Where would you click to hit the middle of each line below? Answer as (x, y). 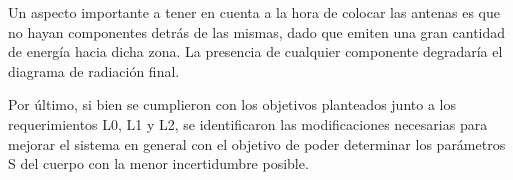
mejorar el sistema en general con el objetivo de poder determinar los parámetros (257, 143)
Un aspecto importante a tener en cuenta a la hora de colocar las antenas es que (254, 12)
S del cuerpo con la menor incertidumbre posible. (158, 163)
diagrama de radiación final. (94, 70)
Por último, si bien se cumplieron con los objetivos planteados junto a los (232, 104)
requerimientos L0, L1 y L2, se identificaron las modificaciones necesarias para (248, 123)
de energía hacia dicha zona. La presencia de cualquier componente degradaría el (255, 51)
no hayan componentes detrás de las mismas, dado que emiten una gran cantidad (257, 31)
